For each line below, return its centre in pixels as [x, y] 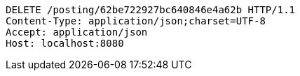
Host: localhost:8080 [65, 43]
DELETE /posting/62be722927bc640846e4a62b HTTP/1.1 [151, 10]
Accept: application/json [77, 32]
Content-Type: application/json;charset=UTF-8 [136, 21]
